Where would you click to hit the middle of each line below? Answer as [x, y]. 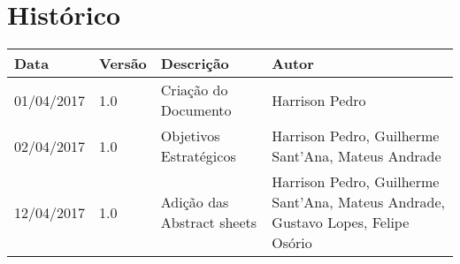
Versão [123, 64]
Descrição [195, 64]
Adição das [195, 202]
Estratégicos [198, 156]
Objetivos [190, 136]
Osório [292, 243]
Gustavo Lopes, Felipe [341, 223]
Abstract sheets [209, 223]
